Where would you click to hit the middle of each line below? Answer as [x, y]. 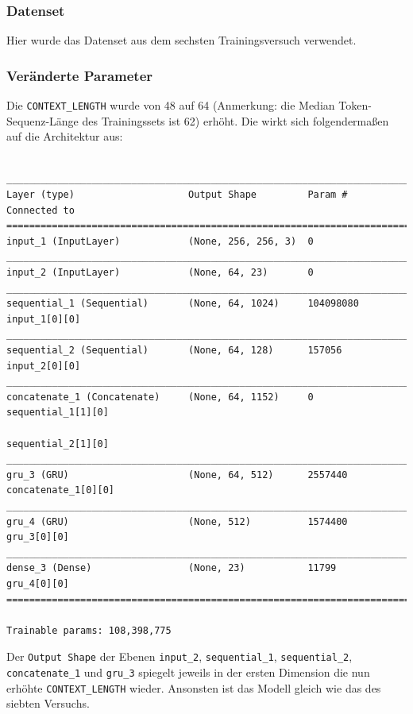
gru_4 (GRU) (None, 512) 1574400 [177, 521]
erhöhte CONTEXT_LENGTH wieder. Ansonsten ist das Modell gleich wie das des [194, 687]
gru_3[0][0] [38, 537]
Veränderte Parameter [80, 75]
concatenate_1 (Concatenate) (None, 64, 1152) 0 [160, 397]
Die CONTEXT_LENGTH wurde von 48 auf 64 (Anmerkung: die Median [171, 105]
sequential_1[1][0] [58, 413]
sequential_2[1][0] [58, 444]
